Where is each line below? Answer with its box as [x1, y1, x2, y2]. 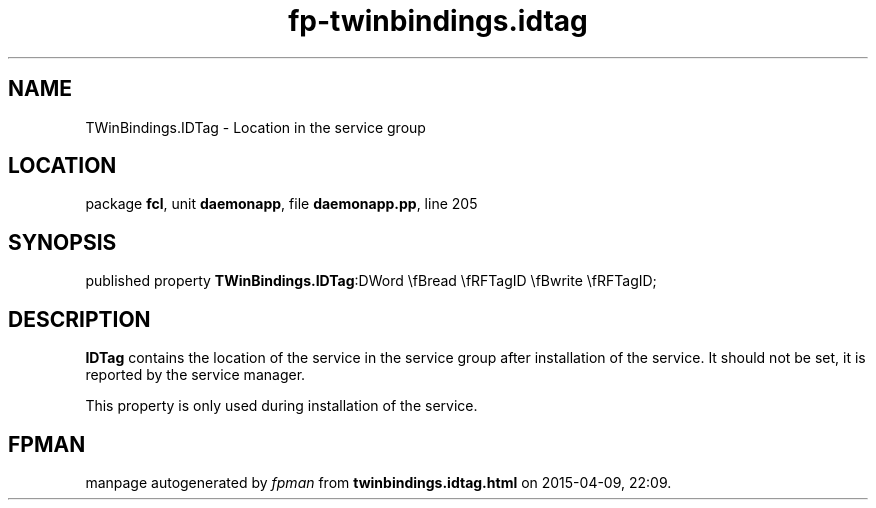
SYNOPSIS [8, 229, 117, 255]
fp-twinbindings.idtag [288, 4, 588, 38]
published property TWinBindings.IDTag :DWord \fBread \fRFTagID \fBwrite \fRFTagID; [85, 272, 657, 290]
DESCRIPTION [8, 306, 151, 332]
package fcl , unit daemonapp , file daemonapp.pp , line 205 [85, 195, 478, 213]
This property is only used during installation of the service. [85, 397, 478, 415]
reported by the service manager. [85, 366, 306, 384]
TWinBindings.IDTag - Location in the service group [85, 118, 426, 136]
